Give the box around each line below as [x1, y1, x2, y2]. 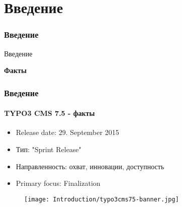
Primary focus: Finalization [16, 178, 101, 188]
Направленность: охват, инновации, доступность [16, 161, 164, 171]
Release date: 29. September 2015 [16, 127, 119, 137]
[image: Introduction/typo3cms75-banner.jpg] [24, 195, 179, 203]
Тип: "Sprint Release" [16, 144, 81, 155]
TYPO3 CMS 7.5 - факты [4, 108, 95, 118]
